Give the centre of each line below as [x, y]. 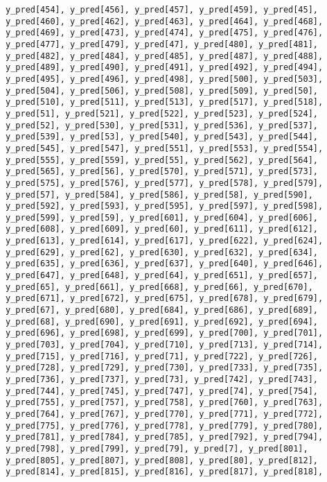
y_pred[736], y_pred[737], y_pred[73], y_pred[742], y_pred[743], [162, 379]
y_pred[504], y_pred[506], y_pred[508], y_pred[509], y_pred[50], [162, 91]
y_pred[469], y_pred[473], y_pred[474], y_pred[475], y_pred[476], [165, 33]
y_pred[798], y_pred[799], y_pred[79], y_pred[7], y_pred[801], [157, 448]
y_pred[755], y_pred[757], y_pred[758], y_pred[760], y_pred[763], [165, 403]
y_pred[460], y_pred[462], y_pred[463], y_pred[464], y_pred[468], [165, 21]
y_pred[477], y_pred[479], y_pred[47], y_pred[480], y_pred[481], [162, 44]
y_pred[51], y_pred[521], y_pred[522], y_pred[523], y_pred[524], [162, 113]
